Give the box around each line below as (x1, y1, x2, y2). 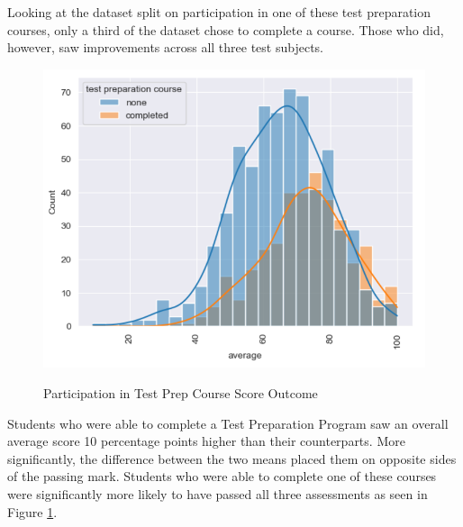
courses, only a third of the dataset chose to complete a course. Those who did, (7, 20, 444, 39)
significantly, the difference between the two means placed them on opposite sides (7, 449, 457, 468)
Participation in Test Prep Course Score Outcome (43, 384, 318, 403)
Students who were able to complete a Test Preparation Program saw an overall (7, 413, 449, 432)
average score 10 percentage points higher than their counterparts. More (7, 432, 405, 450)
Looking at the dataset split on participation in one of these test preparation (7, 3, 431, 21)
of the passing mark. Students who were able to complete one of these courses (7, 467, 437, 486)
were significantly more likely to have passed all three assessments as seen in (7, 484, 428, 503)
